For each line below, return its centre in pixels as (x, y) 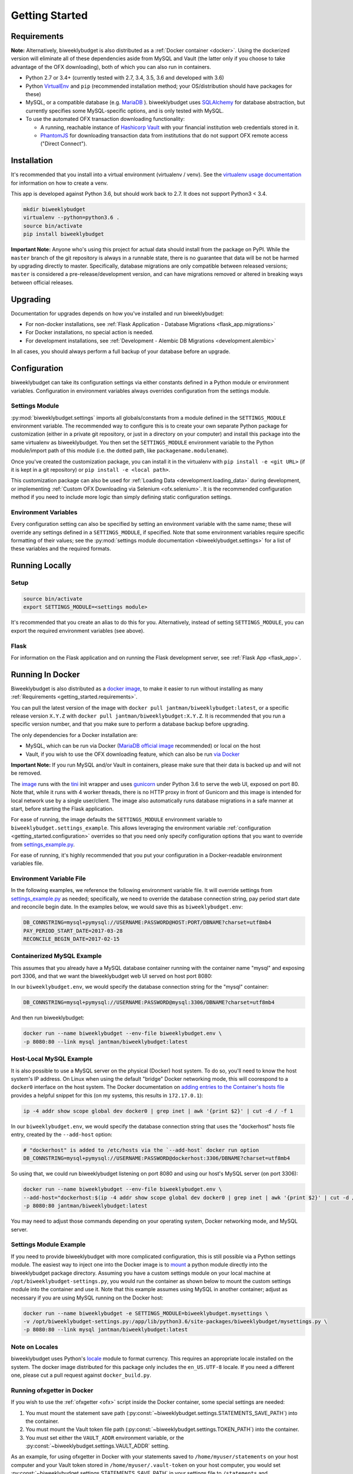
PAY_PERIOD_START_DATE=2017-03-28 (73, 931)
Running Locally (41, 566)
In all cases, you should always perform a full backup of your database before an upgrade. (121, 351)
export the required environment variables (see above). (78, 630)
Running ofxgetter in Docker (52, 1390)
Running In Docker (46, 674)
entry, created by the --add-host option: (61, 1134)
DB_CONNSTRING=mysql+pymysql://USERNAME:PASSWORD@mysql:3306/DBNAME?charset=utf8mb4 (149, 1003)
